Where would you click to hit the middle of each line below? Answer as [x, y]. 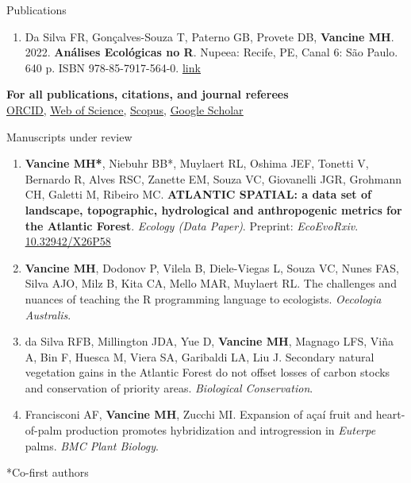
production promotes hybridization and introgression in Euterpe [221, 430]
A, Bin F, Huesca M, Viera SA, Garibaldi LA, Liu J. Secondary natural [200, 356]
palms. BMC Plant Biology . [92, 445]
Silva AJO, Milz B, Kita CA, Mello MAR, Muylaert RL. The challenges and [211, 283]
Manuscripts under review [69, 136]
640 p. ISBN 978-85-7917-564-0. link [113, 67]
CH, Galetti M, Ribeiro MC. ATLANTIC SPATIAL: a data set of [198, 194]
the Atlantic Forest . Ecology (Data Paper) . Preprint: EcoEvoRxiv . [192, 225]
